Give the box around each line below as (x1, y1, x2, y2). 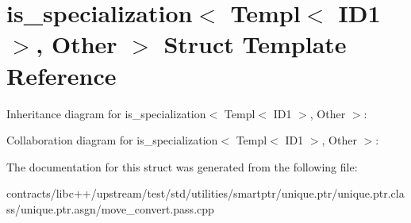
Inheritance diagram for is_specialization (6, 105, 206, 121)
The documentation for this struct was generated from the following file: (6, 158, 358, 175)
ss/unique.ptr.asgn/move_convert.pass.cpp (6, 200, 214, 217)
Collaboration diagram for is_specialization (6, 132, 218, 148)
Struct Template (163, 28, 347, 60)
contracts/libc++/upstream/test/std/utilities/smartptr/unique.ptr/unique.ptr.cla (6, 185, 405, 202)
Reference (6, 59, 117, 91)
